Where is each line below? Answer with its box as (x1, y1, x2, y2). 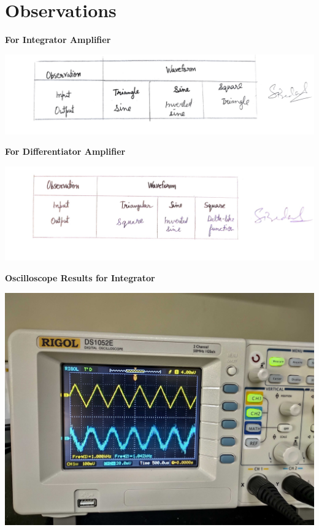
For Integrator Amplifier (5, 33, 111, 46)
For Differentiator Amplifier (5, 145, 126, 158)
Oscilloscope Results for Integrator (5, 271, 155, 284)
